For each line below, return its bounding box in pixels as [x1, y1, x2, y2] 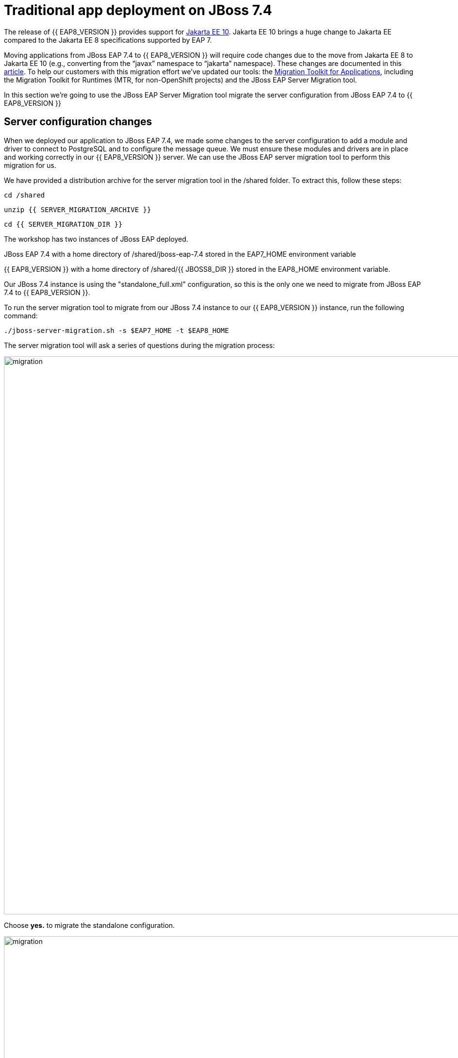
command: [4, 311, 38, 320]
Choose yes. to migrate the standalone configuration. [4, 921, 175, 929]
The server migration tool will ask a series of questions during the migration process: [4, 341, 275, 349]
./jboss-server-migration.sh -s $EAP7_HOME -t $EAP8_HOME [4, 326, 229, 334]
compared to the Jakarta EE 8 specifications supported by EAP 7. [4, 35, 212, 44]
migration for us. [4, 161, 57, 169]
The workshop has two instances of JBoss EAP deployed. [4, 234, 188, 243]
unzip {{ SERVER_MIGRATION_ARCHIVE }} [4, 205, 151, 214]
